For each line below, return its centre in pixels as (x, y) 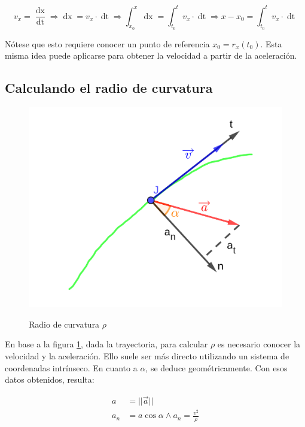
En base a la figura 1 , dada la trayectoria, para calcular (106, 344)
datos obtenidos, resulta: (50, 379)
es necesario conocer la (259, 344)
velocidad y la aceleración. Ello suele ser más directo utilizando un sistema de (147, 356)
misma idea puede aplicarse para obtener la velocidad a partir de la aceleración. (151, 55)
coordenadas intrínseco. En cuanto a (71, 367)
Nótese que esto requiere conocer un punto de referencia (107, 43)
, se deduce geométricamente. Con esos (216, 367)
